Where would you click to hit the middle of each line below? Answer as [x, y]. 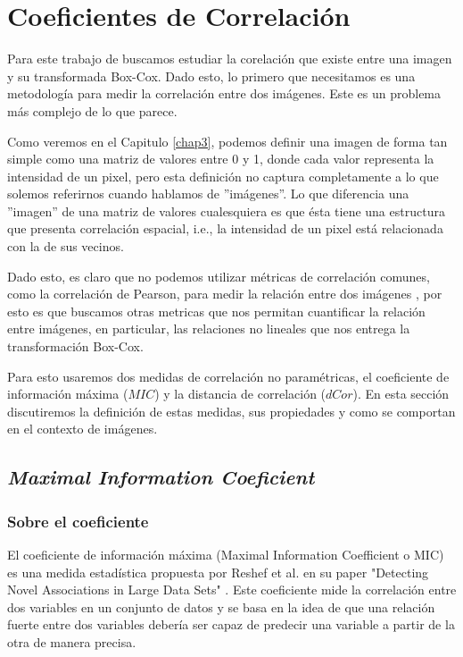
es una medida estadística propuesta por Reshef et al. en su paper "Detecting [218, 572]
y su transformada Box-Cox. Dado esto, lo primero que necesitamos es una [211, 76]
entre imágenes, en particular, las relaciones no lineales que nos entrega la [209, 328]
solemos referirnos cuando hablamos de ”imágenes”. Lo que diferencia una [208, 194]
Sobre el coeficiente [78, 521]
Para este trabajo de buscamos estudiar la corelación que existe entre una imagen [230, 59]
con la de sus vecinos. [66, 246]
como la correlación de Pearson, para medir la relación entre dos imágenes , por [225, 294]
